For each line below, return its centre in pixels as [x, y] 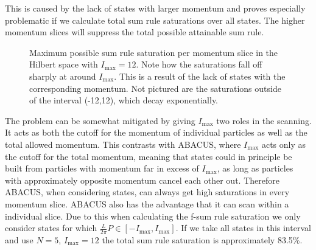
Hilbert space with [64, 64]
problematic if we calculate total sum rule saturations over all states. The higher [155, 20]
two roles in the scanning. [264, 120]
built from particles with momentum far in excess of [102, 168]
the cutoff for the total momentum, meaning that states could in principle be [149, 156]
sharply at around [63, 76]
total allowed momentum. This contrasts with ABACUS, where [123, 144]
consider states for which [51, 228]
